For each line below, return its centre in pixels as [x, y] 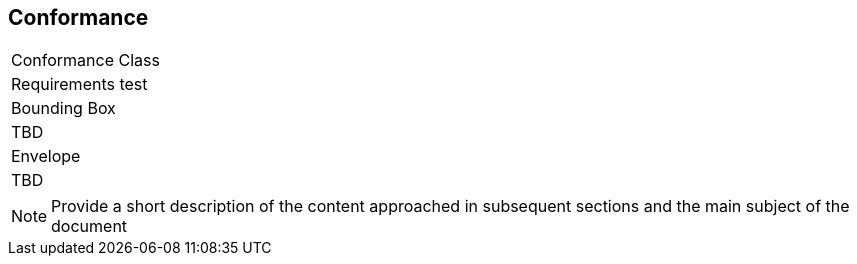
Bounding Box [63, 108]
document [89, 226]
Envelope [46, 156]
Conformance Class [85, 60]
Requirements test [79, 84]
